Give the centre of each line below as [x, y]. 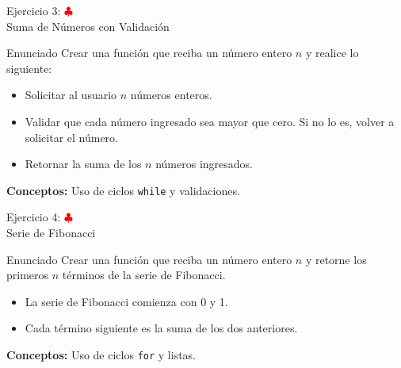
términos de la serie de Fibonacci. [144, 275]
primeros [28, 275]
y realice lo [332, 53]
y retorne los [336, 259]
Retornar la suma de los [83, 164]
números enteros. [171, 95]
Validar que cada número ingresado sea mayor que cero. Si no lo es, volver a [210, 121]
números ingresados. [204, 164]
